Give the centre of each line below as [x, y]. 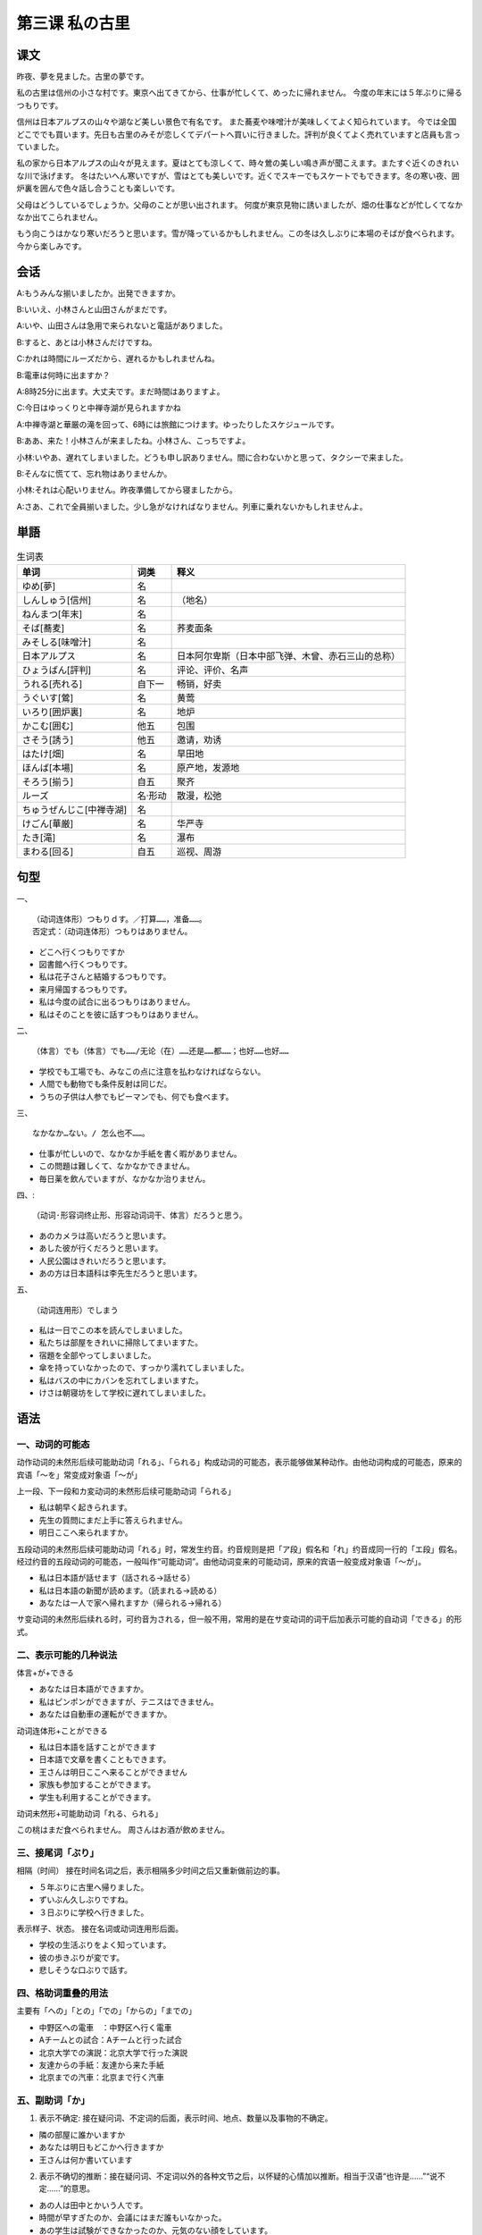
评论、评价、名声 [212, 670]
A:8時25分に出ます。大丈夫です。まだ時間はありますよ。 [120, 392]
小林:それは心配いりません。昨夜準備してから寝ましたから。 [127, 490]
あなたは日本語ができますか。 [94, 1689]
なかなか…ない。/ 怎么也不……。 [91, 1134]
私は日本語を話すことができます [97, 1747]
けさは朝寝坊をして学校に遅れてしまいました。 [125, 1393]
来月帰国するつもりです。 [86, 989]
